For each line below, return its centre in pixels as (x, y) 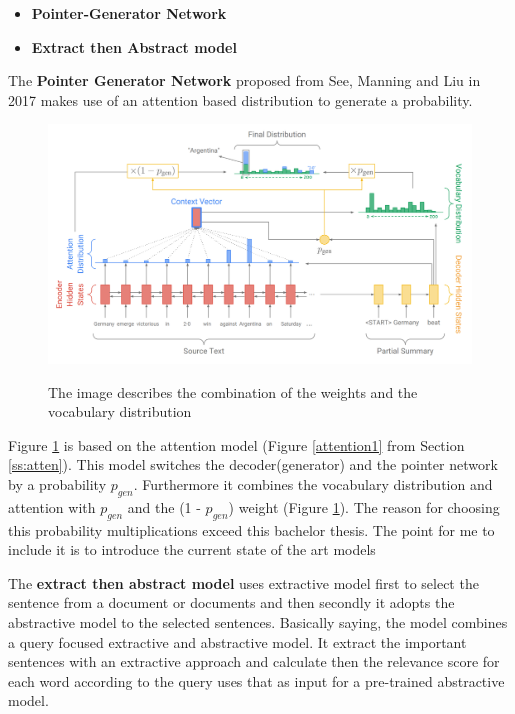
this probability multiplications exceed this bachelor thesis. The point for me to (251, 529)
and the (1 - (164, 506)
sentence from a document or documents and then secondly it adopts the (231, 602)
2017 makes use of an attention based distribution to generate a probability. (240, 99)
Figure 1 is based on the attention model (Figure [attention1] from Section (236, 444)
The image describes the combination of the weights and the (233, 391)
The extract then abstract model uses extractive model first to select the (243, 582)
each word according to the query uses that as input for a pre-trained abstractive (256, 680)
